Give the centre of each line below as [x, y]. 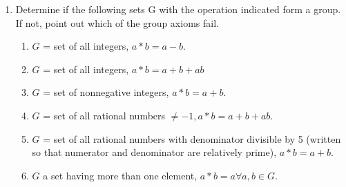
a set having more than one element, [120, 175]
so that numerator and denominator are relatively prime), [154, 152]
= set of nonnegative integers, [106, 92]
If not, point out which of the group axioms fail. [117, 22]
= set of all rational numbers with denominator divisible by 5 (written [192, 138]
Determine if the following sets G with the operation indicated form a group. [178, 9]
